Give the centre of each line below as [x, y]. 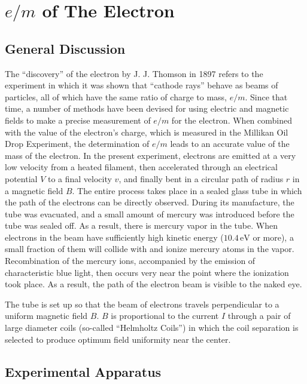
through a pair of [259, 316]
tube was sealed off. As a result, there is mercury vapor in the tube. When [141, 225]
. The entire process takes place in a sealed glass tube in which [187, 190]
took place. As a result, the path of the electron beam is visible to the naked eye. [153, 284]
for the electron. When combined [232, 120]
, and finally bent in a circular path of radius [201, 178]
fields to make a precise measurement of [78, 120]
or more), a [273, 237]
